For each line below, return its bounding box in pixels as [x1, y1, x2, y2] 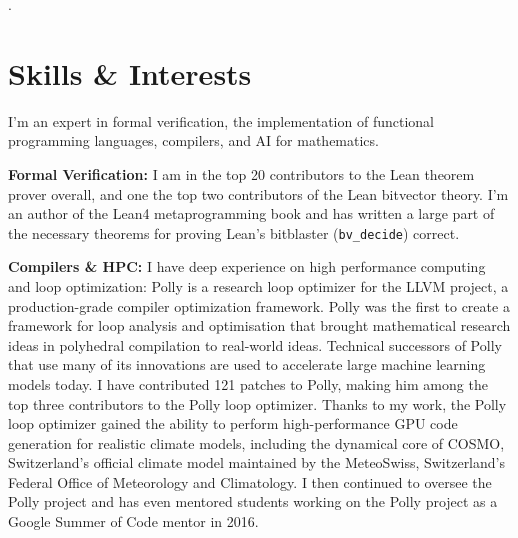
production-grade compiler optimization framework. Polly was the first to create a [8, 295, 510, 316]
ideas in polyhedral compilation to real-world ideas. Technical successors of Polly [8, 334, 502, 355]
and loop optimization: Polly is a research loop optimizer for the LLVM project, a [8, 275, 509, 296]
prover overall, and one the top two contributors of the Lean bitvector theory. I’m [8, 183, 509, 204]
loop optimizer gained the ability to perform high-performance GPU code [8, 413, 458, 434]
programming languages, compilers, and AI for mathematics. [8, 130, 379, 151]
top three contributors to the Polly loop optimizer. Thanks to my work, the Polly [8, 393, 507, 414]
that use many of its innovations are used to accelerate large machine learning [8, 354, 486, 375]
